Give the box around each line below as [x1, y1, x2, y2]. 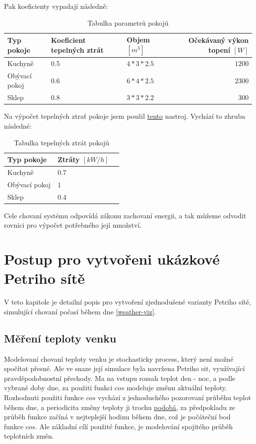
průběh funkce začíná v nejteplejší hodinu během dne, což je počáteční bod [4, 411, 231, 422]
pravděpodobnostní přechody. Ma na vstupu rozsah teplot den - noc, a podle [4, 373, 235, 383]
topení [208, 44, 230, 55]
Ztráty [57, 154, 80, 165]
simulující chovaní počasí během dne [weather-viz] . [4, 306, 156, 316]
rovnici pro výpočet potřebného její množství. [4, 220, 142, 230]
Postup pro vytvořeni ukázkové [4, 249, 220, 269]
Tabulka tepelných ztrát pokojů [14, 137, 109, 147]
